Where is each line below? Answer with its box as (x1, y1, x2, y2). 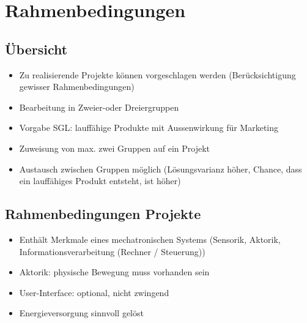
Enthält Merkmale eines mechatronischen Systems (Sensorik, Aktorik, (19, 232, 281, 245)
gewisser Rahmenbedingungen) (19, 80, 135, 93)
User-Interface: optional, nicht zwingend (19, 286, 169, 299)
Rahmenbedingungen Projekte (5, 204, 201, 223)
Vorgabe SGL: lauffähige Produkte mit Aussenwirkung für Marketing (19, 121, 279, 134)
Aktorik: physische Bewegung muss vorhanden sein (19, 265, 210, 278)
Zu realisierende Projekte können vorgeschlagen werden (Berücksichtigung (19, 68, 296, 81)
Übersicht (5, 39, 68, 58)
